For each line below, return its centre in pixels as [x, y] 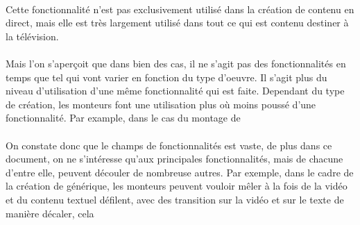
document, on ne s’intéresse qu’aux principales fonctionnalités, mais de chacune [174, 159]
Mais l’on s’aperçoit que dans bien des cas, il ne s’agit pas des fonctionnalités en [176, 63]
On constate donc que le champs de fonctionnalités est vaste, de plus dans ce [169, 145]
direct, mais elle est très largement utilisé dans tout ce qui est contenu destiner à [177, 23]
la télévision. [32, 36]
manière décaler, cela [50, 213]
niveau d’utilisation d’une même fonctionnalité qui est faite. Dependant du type [175, 91]
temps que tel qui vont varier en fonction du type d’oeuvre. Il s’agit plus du [166, 77]
